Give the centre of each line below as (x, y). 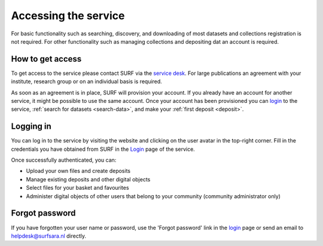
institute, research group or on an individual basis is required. (87, 81)
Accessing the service (68, 16)
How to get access (46, 59)
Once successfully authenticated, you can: (64, 160)
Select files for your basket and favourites (77, 188)
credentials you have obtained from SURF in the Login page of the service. (103, 149)
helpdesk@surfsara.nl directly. (49, 236)
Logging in (31, 127)
